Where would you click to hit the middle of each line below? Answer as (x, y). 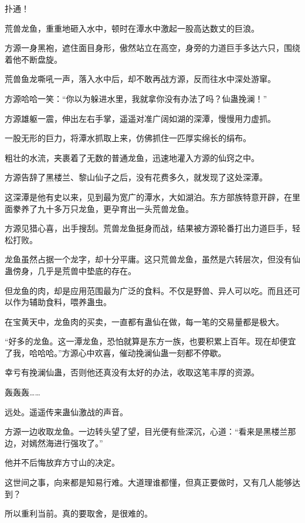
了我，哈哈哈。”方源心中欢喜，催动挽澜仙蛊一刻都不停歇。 (116, 352)
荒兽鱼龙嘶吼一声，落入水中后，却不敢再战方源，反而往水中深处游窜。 (140, 79)
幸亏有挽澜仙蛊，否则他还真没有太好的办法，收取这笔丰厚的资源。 (132, 372)
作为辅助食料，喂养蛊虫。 (62, 302)
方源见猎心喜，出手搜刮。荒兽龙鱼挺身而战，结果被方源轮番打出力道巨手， (148, 228)
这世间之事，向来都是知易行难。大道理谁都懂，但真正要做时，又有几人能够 (148, 482)
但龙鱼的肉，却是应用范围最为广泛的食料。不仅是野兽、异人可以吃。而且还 (148, 290)
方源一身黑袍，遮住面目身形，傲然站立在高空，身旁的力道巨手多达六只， (144, 48)
